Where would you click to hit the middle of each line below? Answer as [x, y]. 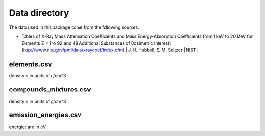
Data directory [39, 13]
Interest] [162, 43]
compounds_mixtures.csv [50, 90]
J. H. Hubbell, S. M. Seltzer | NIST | [163, 50]
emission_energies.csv [45, 115]
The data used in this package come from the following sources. [74, 27]
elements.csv [30, 64]
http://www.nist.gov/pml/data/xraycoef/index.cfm [73, 50]
